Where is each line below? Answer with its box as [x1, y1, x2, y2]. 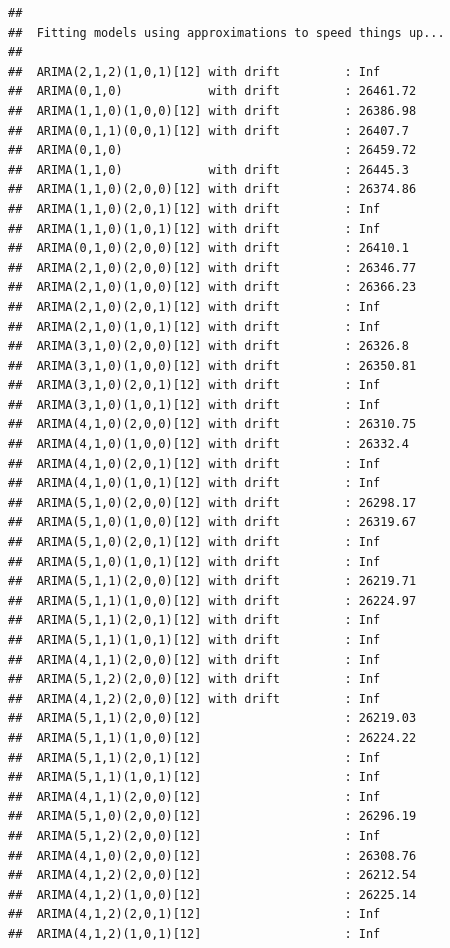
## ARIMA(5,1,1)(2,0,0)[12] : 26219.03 [8, 711, 417, 726]
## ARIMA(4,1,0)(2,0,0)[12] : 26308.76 [8, 848, 417, 863]
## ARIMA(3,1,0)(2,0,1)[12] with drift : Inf [8, 378, 381, 393]
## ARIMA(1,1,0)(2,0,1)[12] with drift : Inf [8, 201, 381, 216]
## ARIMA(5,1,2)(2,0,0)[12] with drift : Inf [8, 672, 381, 687]
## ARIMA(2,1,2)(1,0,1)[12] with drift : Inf [8, 64, 381, 79]
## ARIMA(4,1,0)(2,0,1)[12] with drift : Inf [8, 456, 381, 471]
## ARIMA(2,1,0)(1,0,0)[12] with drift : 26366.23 [8, 280, 417, 295]
